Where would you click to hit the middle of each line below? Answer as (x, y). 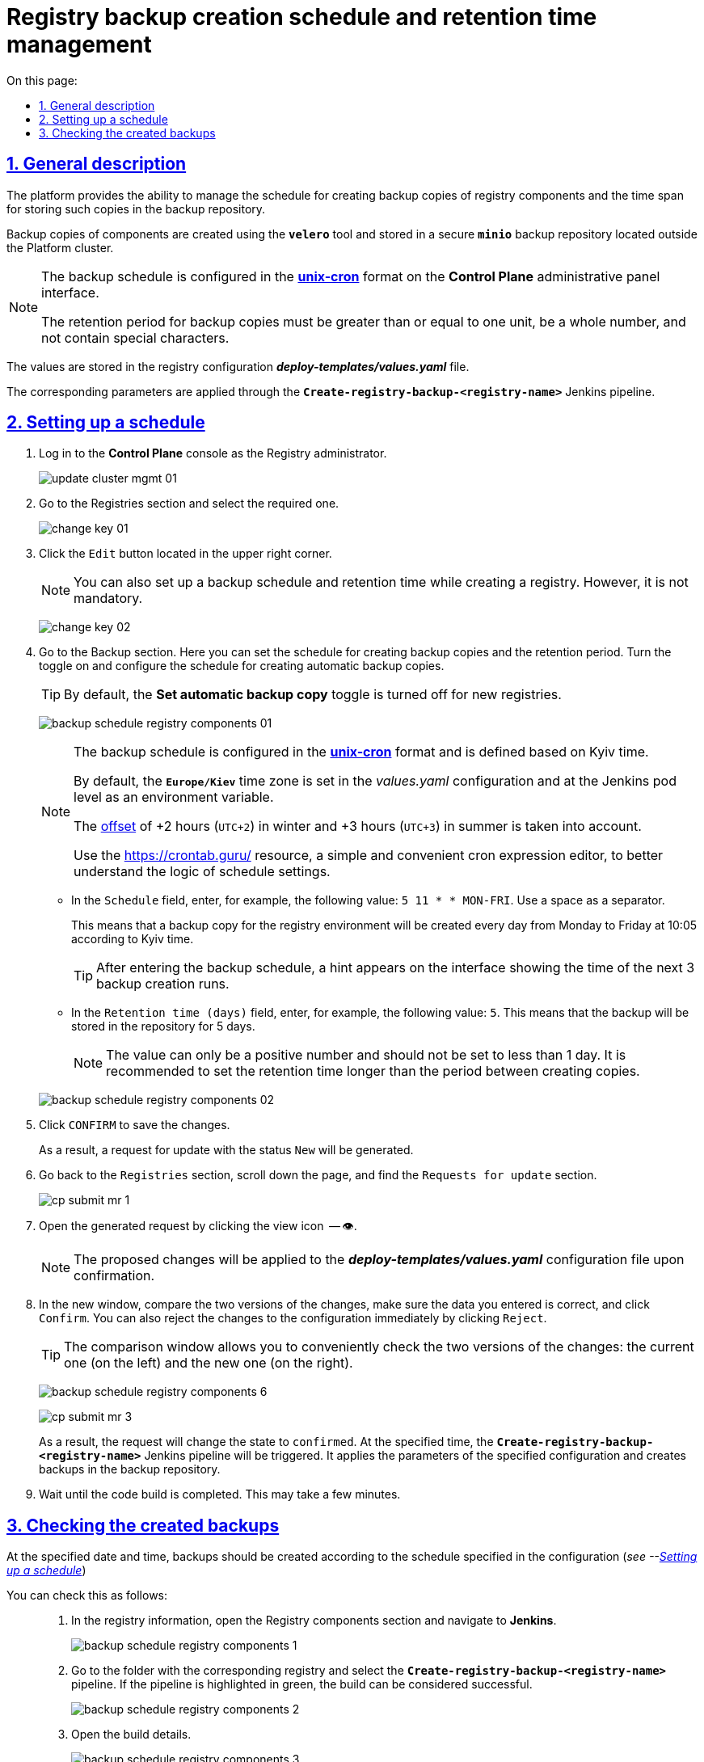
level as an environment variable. (174, 797)
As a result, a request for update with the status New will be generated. (226, 1150)
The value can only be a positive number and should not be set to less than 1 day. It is (366, 1055)
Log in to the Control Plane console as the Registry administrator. (213, 453)
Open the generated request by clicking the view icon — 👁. (198, 1226)
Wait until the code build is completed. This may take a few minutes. (220, 1494)
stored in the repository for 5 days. (163, 1026)
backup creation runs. (163, 984)
